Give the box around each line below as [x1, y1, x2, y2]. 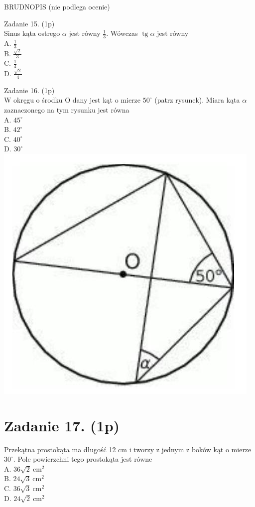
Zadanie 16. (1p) [4, 85, 55, 95]
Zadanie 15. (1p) [4, 18, 55, 28]
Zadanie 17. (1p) [4, 415, 120, 435]
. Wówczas [106, 28, 138, 38]
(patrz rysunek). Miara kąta [154, 95, 240, 105]
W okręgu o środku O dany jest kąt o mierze [4, 95, 141, 105]
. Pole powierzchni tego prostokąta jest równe [13, 454, 152, 464]
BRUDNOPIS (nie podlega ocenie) [4, 1, 110, 11]
